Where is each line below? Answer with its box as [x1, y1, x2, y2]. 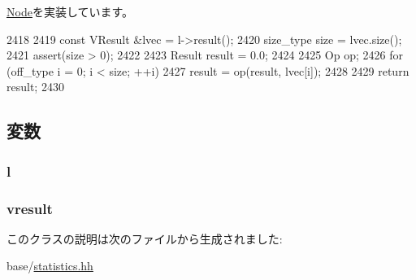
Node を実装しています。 [6, 3, 134, 20]
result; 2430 [6, 78, 64, 95]
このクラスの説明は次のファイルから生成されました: [6, 230, 283, 247]
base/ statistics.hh [6, 257, 93, 274]
